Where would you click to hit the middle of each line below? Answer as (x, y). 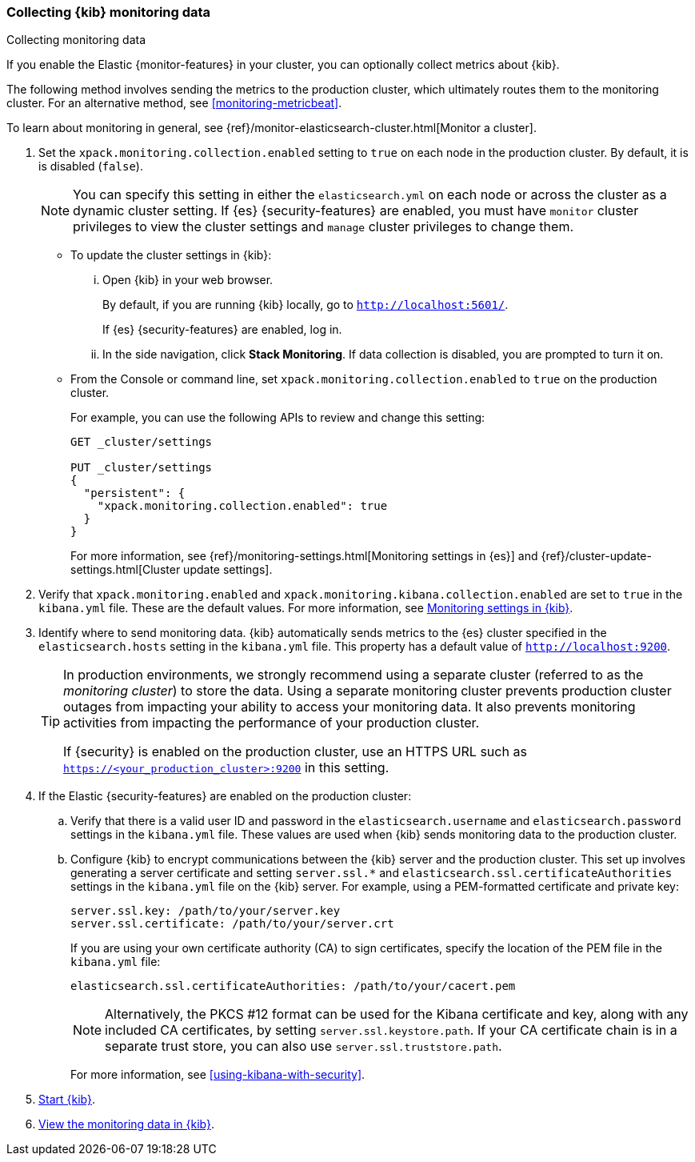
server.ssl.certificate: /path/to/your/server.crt (232, 924)
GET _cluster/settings (142, 442)
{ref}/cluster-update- (596, 556)
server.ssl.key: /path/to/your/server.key (206, 911)
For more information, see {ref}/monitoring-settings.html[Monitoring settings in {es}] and (304, 556)
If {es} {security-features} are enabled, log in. (222, 330)
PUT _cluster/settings (142, 468)
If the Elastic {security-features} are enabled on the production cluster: (225, 796)
